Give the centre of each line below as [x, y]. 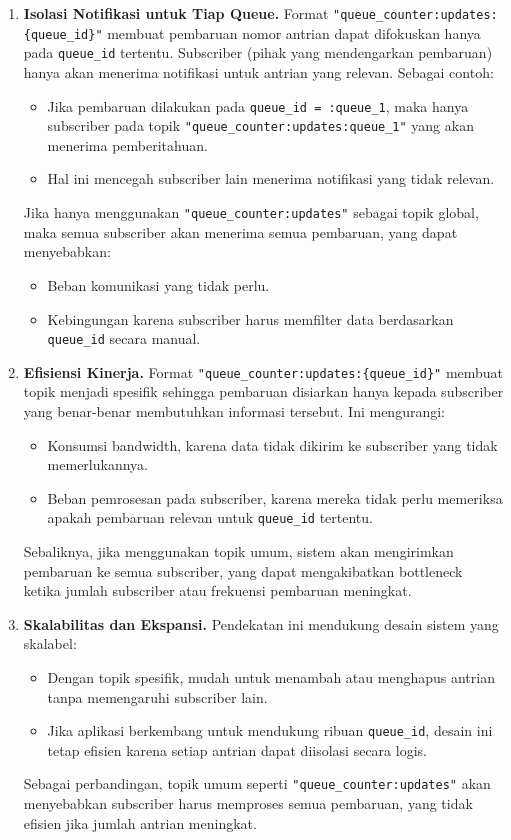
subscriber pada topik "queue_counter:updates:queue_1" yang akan [260, 125]
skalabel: [50, 643]
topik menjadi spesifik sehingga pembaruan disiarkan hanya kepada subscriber [263, 391]
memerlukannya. [97, 464]
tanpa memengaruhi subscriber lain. [157, 696]
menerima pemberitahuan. [127, 144]
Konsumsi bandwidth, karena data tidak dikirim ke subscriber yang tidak [272, 444]
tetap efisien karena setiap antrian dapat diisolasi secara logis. [237, 749]
